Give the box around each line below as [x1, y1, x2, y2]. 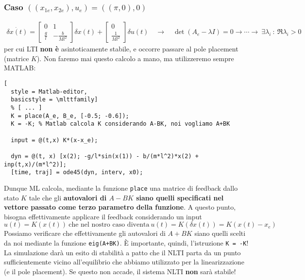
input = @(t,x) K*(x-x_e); [11, 136, 98, 144]
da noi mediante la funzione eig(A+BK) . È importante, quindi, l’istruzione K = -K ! [4, 237, 249, 247]
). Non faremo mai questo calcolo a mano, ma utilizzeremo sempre [36, 53, 234, 63]
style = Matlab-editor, [11, 88, 87, 95]
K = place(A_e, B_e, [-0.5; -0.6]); [11, 112, 129, 119]
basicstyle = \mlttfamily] [11, 96, 98, 103]
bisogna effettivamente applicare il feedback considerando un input [4, 211, 202, 221]
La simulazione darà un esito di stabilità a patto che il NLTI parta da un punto [4, 247, 241, 257]
